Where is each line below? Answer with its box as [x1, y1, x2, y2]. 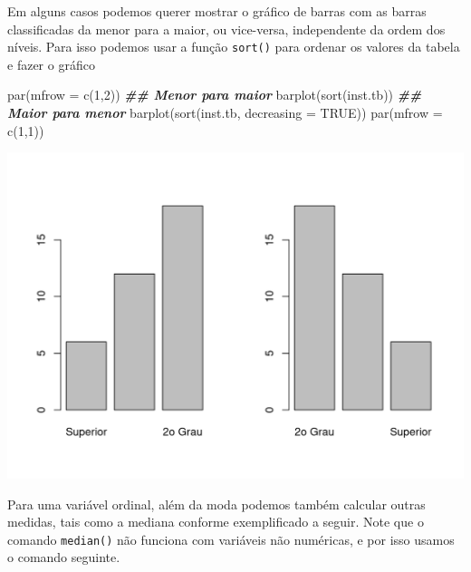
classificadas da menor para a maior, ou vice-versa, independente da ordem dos [7, 19, 446, 38]
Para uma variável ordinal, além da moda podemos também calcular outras [7, 494, 426, 513]
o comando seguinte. [7, 548, 120, 567]
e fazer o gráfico [7, 54, 95, 73]
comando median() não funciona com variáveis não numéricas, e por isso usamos [7, 529, 455, 548]
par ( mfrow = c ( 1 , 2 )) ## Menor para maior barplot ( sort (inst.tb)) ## [7, 85, 422, 104]
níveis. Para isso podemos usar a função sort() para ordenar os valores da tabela [7, 37, 460, 56]
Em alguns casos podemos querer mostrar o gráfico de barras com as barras [7, 2, 427, 20]
